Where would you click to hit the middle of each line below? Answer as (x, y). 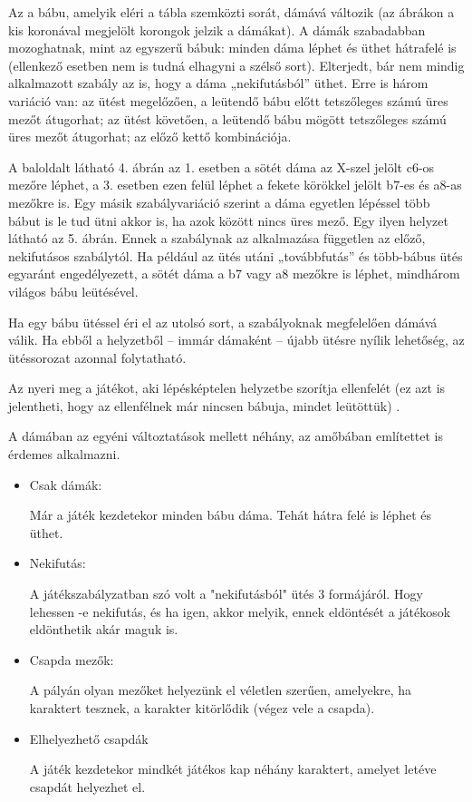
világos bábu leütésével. (73, 291)
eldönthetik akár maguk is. (104, 629)
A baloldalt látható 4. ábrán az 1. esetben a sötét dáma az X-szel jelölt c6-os (222, 166)
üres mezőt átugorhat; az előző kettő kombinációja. (150, 137)
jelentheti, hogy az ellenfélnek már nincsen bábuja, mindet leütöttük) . (204, 405)
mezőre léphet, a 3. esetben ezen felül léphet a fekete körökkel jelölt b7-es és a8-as (235, 185)
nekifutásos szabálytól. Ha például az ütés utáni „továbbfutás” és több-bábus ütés (236, 255)
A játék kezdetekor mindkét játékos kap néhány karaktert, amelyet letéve (233, 769)
